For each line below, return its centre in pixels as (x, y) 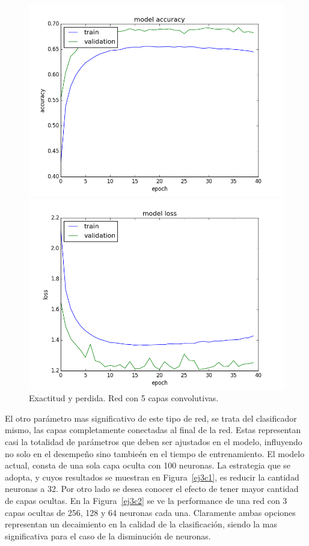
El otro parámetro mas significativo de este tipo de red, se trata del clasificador (151, 418)
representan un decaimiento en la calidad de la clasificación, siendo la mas (141, 524)
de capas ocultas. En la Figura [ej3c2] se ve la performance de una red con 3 (146, 500)
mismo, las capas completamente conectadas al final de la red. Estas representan (153, 430)
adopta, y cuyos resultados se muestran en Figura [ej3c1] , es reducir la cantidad (152, 477)
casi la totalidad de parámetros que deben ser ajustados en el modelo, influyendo (154, 441)
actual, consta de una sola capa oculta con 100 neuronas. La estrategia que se (148, 465)
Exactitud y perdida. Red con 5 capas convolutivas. (124, 398)
